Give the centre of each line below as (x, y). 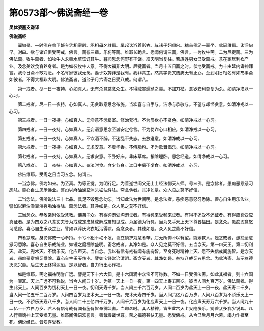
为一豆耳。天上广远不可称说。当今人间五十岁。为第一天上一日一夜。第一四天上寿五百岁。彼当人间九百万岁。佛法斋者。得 (131, 281)
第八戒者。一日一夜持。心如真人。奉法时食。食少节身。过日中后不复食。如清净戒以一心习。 (110, 165)
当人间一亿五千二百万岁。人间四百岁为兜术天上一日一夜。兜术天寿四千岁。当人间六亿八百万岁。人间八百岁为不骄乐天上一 (131, 294)
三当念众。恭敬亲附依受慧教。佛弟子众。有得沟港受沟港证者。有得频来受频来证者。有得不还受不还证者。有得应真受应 (135, 215)
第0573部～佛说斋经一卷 (58, 13)
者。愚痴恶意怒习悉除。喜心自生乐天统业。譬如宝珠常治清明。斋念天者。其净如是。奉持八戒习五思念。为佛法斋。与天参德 (131, 258)
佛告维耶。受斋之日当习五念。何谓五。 (56, 174)
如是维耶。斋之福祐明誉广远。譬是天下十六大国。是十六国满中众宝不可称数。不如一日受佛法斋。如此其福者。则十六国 (135, 274)
